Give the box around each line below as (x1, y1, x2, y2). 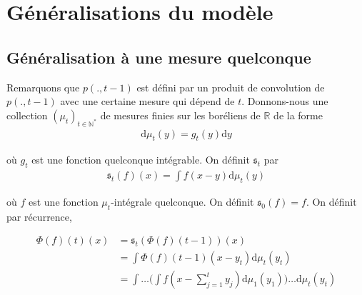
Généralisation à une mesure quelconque (6, 46, 311, 68)
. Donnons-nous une (241, 94, 328, 109)
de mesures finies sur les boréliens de (100, 107, 261, 122)
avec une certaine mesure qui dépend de (60, 94, 235, 109)
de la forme (273, 107, 323, 122)
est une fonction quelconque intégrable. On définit (31, 152, 250, 167)
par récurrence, (6, 209, 72, 224)
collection (6, 107, 48, 122)
